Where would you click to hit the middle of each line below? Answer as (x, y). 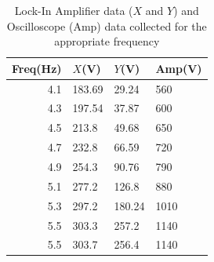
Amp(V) (179, 68)
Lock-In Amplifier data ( (74, 10)
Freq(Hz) (37, 68)
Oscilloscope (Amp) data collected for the (107, 25)
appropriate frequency (107, 41)
